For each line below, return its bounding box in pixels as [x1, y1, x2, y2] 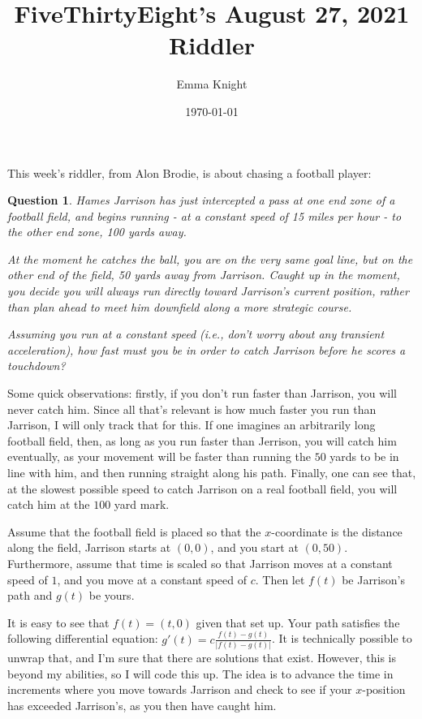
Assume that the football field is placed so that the [7, 523, 261, 540]
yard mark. [114, 496, 170, 513]
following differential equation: [7, 630, 158, 647]
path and [7, 587, 53, 604]
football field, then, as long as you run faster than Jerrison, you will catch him [7, 432, 397, 449]
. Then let [255, 570, 305, 588]
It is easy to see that [7, 614, 110, 631]
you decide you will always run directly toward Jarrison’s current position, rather [7, 282, 409, 299]
